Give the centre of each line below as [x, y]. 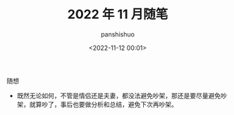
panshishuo [118, 34]
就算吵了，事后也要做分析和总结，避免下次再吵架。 [103, 104]
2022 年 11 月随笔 [118, 14]
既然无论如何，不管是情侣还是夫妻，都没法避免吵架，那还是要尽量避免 [119, 95]
